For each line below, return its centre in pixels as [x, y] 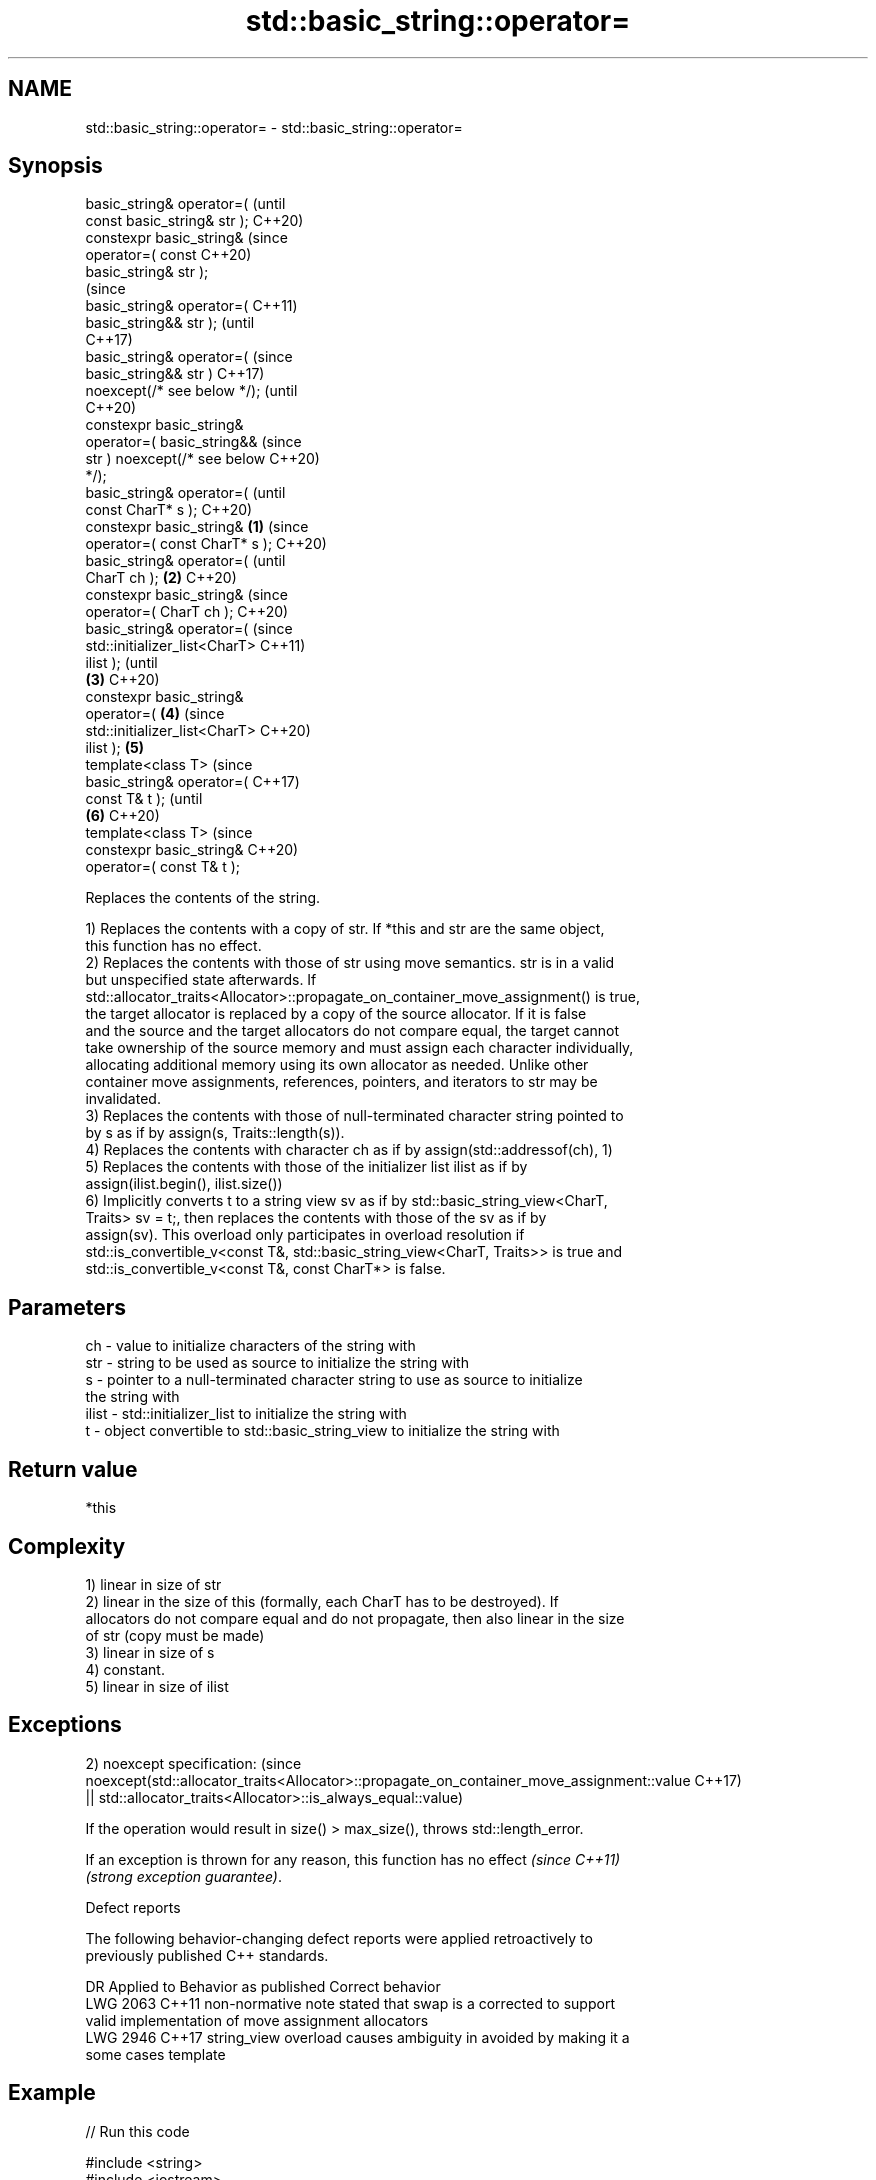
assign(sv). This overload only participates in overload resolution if [305, 1235]
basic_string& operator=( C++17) [192, 782]
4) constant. [125, 1669]
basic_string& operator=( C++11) [191, 306]
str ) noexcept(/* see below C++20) [202, 459]
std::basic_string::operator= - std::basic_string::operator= [274, 127]
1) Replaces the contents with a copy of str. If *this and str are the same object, [345, 929]
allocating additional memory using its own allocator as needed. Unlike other [337, 1065]
